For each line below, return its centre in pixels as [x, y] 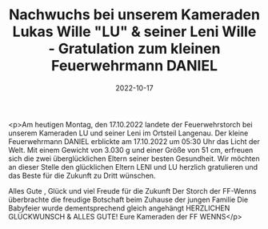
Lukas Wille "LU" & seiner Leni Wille [134, 32]
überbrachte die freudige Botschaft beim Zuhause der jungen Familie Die [128, 199]
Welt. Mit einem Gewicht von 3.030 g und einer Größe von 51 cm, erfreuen [131, 150]
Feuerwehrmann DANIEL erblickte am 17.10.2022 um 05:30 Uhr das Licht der [134, 141]
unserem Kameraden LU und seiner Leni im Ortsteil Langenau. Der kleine [128, 133]
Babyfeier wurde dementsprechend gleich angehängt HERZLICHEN [119, 208]
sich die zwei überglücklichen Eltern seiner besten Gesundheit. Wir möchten [134, 159]
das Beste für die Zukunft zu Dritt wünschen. [82, 175]
